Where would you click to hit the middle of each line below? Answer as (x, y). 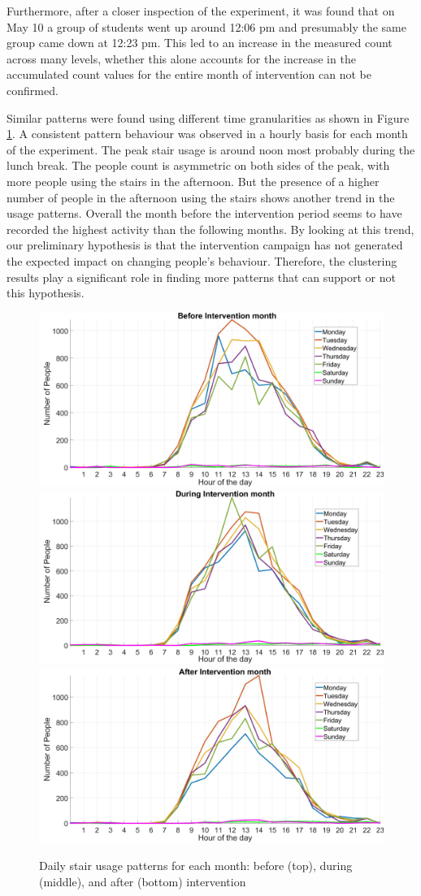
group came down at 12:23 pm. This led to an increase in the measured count (200, 43)
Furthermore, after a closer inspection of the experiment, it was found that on (201, 11)
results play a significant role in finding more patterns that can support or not (201, 277)
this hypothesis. (46, 293)
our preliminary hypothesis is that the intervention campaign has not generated (205, 245)
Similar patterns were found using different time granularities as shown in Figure (208, 117)
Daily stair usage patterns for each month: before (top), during (196, 865)
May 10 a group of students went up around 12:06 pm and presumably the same (206, 26)
